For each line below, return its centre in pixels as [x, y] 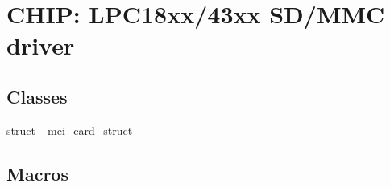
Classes [37, 96]
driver [41, 45]
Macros [37, 173]
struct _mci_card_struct [70, 130]
